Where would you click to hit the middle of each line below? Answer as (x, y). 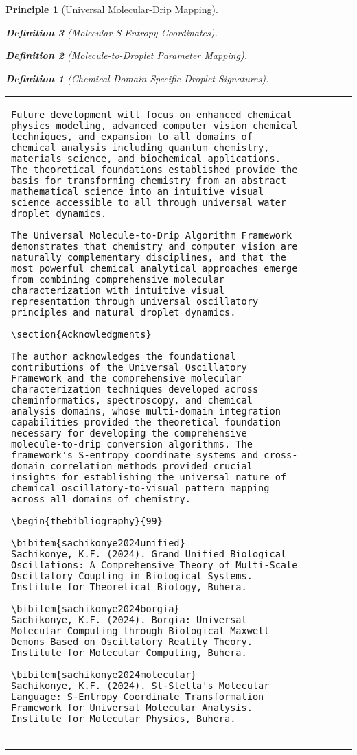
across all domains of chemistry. (101, 499)
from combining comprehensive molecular (118, 280)
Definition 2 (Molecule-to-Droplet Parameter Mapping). (126, 55)
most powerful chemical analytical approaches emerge (154, 269)
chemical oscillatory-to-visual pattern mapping (140, 488)
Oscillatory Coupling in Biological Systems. (132, 576)
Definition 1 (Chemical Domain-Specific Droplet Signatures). (137, 78)
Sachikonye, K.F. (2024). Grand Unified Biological (149, 554)
